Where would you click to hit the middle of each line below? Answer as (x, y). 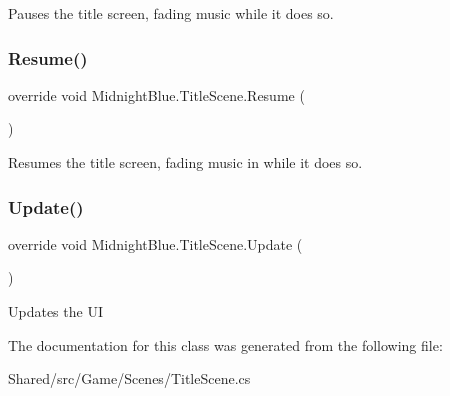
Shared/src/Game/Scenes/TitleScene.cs (129, 378)
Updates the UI (55, 311)
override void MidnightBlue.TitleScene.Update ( (155, 243)
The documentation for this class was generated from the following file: (225, 344)
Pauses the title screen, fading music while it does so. (171, 13)
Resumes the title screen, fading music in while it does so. (185, 162)
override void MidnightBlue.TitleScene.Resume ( (156, 94)
